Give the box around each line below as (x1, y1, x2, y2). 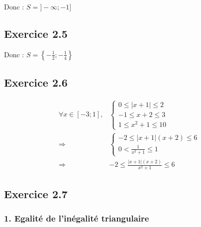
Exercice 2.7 (4, 186, 68, 201)
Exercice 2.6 (4, 75, 68, 90)
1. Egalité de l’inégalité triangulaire (4, 212, 149, 225)
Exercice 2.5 (4, 25, 68, 41)
